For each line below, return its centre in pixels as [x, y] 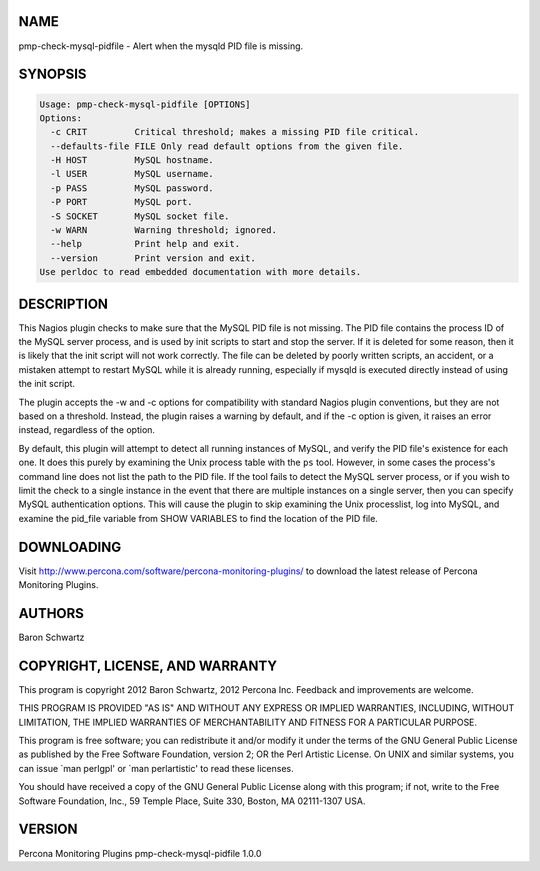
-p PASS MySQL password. [132, 188]
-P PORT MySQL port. [122, 202]
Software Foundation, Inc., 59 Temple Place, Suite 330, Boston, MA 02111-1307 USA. [192, 801]
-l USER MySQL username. [132, 174]
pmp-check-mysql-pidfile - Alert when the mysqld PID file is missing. [161, 46]
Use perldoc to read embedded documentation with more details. [200, 272]
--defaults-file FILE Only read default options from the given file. [227, 146]
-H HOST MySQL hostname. [132, 160]
